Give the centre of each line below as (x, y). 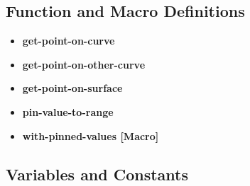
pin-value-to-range (68, 111)
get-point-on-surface (72, 88)
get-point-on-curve (69, 41)
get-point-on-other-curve (84, 64)
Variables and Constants (97, 174)
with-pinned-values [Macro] (91, 135)
